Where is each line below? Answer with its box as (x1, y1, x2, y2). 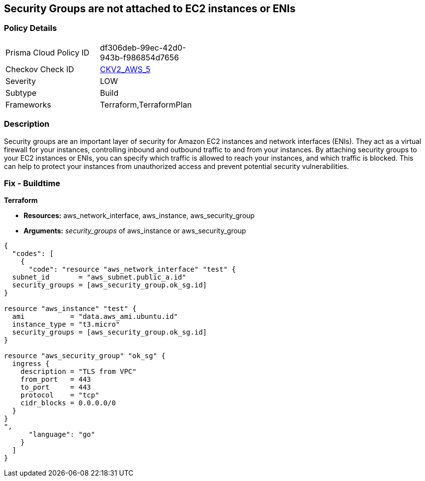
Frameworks (5, 99, 51, 110)
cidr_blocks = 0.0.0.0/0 (20, 399, 116, 407)
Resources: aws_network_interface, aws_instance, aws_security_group (24, 211, 255, 220)
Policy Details (4, 23, 57, 33)
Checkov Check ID (5, 64, 74, 74)
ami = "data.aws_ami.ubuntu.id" (12, 312, 178, 321)
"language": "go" (28, 430, 95, 439)
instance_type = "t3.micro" (12, 320, 120, 329)
